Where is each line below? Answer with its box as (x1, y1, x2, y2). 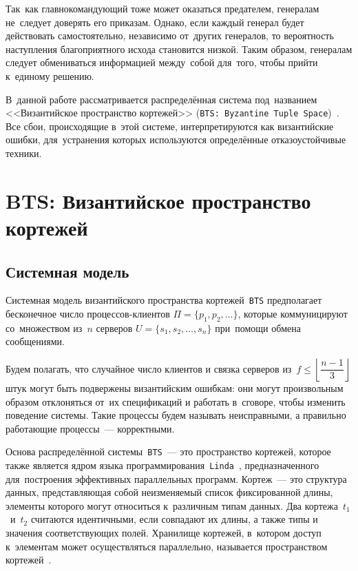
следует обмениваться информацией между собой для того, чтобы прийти (6, 55, 318, 70)
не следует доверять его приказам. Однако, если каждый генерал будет (6, 14, 304, 29)
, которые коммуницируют (238, 307, 348, 321)
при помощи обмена (215, 320, 301, 335)
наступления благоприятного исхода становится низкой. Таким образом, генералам (6, 41, 352, 56)
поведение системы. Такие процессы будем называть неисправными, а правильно (6, 408, 346, 422)
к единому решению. (6, 68, 94, 83)
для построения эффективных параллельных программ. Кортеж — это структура (6, 471, 347, 486)
